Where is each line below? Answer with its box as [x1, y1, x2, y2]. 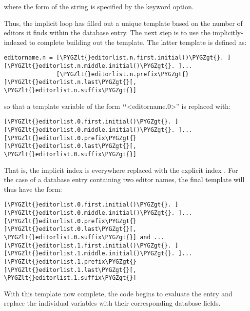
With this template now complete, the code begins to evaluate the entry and [4, 288, 232, 298]
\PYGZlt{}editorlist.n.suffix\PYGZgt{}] [4, 87, 137, 94]
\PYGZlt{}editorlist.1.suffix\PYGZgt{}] [4, 274, 137, 282]
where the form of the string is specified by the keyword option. [4, 1, 194, 11]
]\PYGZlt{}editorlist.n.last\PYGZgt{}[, [4, 79, 137, 86]
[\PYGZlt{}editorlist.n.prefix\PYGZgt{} [56, 70, 189, 78]
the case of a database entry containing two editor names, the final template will [4, 174, 245, 185]
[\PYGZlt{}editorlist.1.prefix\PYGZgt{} [4, 258, 137, 265]
